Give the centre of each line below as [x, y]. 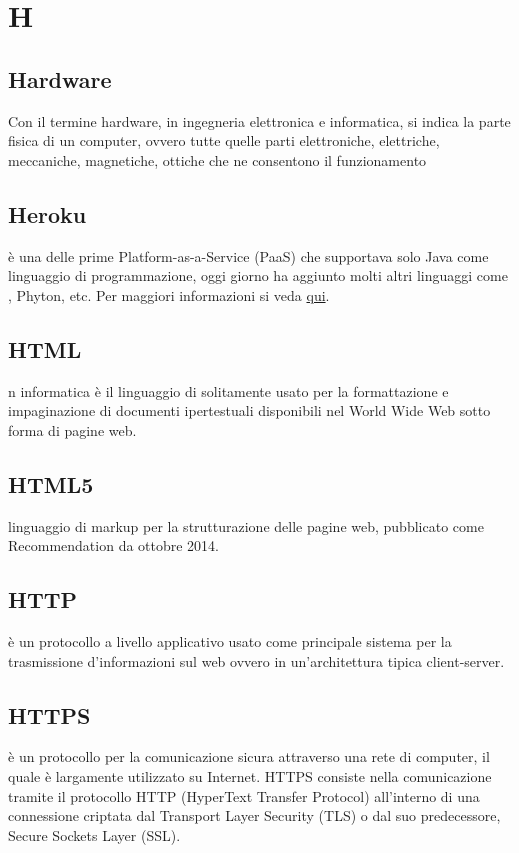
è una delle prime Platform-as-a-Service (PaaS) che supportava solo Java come [248, 255]
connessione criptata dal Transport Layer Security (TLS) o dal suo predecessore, [254, 815]
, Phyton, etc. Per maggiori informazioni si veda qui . [169, 294]
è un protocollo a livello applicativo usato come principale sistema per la [230, 640]
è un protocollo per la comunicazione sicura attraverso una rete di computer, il [249, 756]
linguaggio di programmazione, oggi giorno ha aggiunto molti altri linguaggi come [258, 275]
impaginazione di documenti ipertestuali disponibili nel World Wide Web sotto [249, 410]
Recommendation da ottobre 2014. [114, 545]
